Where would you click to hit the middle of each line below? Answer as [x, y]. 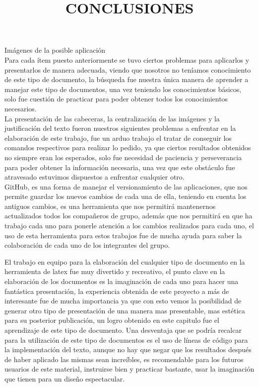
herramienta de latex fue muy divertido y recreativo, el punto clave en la [115, 271]
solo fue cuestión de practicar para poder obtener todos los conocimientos [116, 99]
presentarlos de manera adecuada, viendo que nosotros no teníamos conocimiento [128, 69]
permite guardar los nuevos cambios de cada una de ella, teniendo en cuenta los [126, 196]
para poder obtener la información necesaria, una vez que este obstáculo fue [120, 167]
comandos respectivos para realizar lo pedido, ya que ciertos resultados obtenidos [128, 147]
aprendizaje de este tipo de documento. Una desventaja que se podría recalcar [123, 330]
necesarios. [21, 108]
